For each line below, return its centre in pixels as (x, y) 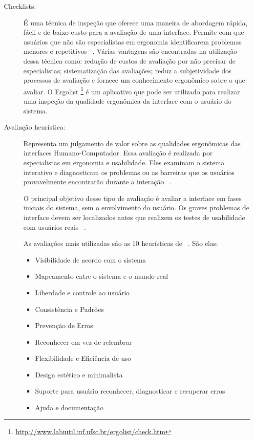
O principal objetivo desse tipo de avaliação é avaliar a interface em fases (133, 198)
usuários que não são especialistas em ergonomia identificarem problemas (133, 41)
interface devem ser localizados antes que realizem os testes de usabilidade (134, 217)
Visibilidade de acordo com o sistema (90, 259)
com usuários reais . (55, 227)
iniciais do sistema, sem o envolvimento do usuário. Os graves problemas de (136, 208)
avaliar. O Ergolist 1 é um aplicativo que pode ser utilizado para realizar (132, 90)
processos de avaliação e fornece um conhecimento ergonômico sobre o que (134, 80)
